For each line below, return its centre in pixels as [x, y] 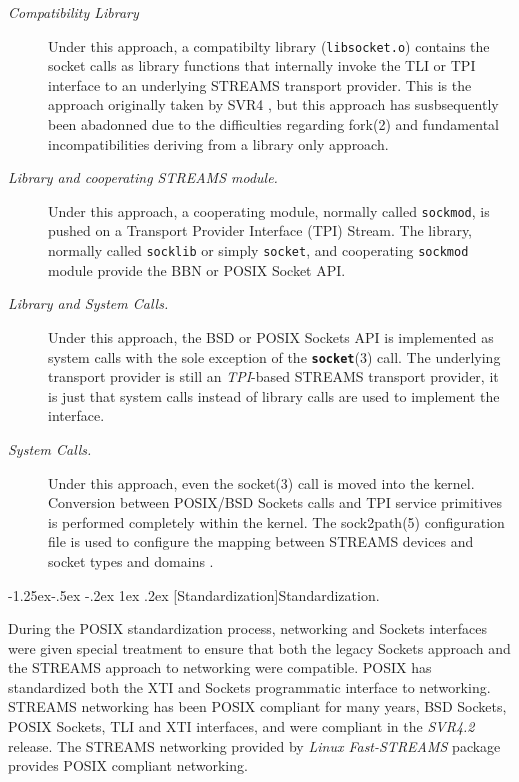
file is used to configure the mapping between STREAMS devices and [261, 541]
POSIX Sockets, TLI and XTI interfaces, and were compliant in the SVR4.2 [241, 726]
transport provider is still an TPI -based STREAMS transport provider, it [273, 376]
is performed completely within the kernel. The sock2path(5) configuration [276, 521]
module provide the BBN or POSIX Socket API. [197, 269]
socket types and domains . [131, 560]
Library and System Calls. [88, 303]
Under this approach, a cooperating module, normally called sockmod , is [269, 210]
